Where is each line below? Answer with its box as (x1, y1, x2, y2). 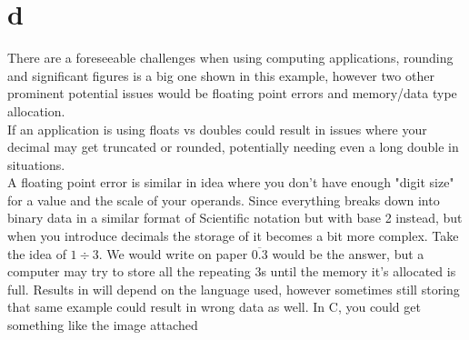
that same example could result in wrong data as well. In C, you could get (7, 297, 421, 316)
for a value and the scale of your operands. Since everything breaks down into (7, 190, 440, 209)
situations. (7, 155, 65, 174)
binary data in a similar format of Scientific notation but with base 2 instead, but (7, 208, 463, 227)
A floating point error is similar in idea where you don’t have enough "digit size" (7, 173, 454, 192)
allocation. (7, 101, 65, 120)
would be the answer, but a (272, 244, 424, 263)
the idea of (7, 244, 66, 263)
